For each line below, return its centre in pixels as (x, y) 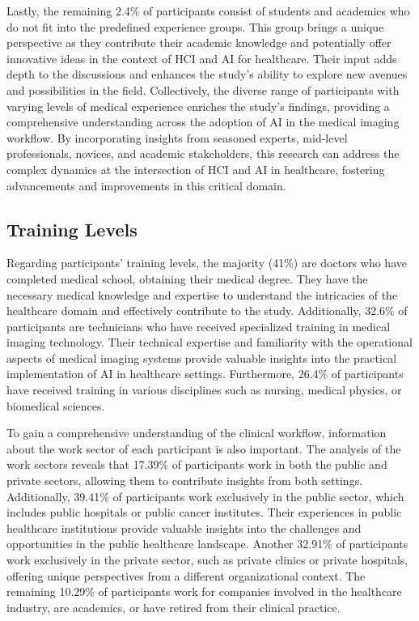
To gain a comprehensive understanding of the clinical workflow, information (197, 433)
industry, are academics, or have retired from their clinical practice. (174, 607)
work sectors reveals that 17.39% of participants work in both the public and (197, 464)
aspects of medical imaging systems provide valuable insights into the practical (202, 357)
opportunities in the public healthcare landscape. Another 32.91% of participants (207, 544)
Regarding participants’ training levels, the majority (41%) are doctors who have (207, 263)
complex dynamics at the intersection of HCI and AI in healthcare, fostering (196, 169)
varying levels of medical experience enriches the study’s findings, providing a (198, 106)
